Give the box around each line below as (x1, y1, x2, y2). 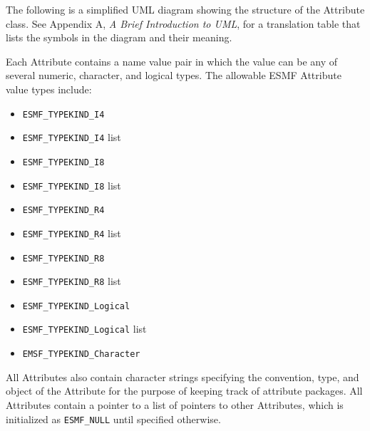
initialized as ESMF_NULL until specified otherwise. (6, 411, 221, 426)
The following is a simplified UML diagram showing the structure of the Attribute (6, 2, 365, 16)
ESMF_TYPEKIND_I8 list (22, 177, 121, 192)
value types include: (6, 81, 92, 96)
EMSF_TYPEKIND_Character (22, 349, 140, 360)
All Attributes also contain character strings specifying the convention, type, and (6, 369, 359, 384)
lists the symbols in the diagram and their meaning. (6, 30, 232, 45)
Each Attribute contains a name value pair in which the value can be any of (6, 53, 338, 68)
